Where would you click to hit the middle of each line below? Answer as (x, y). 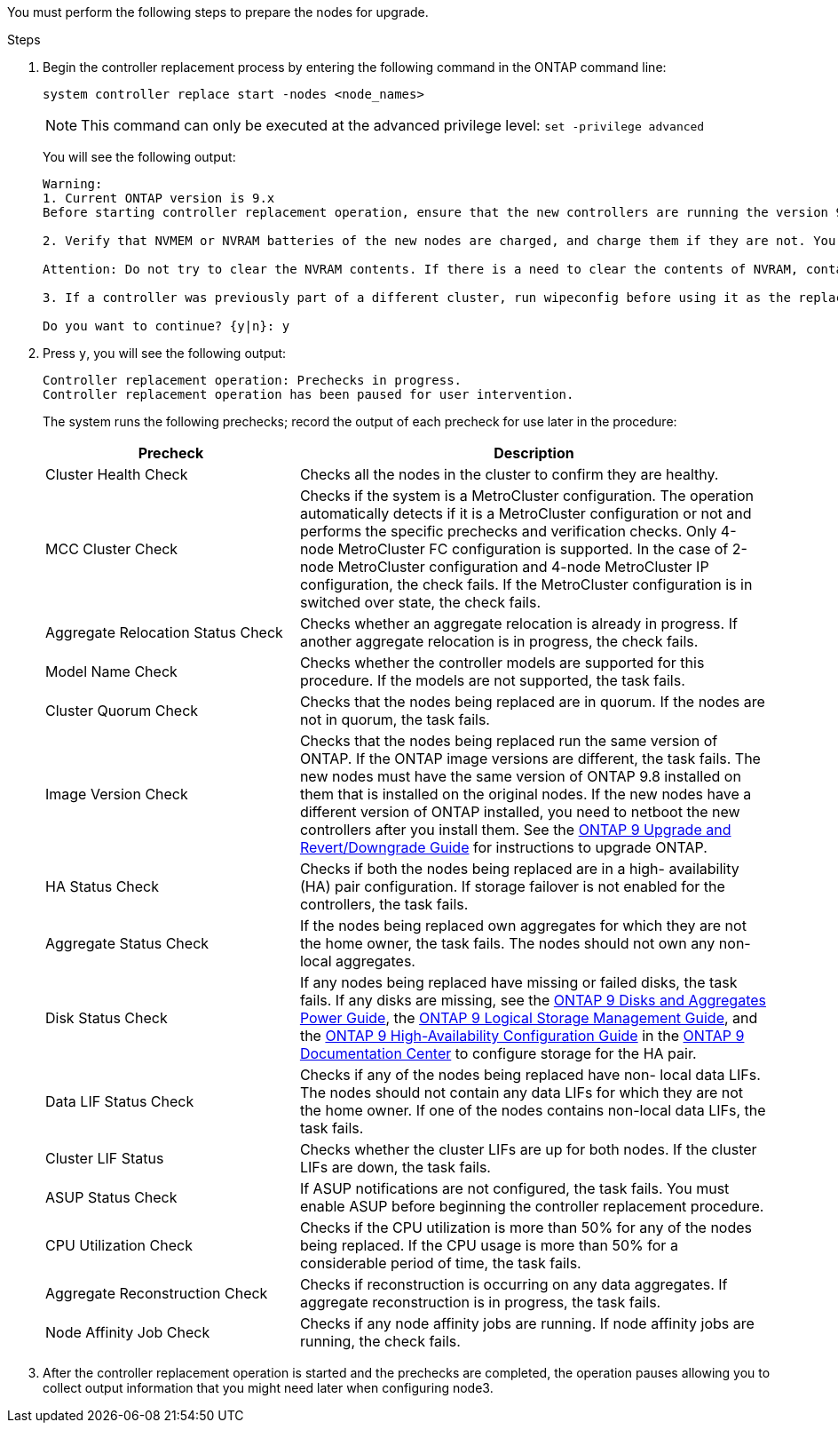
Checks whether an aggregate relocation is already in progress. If (518, 624)
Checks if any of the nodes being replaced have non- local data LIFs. (530, 1075)
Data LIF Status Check (120, 1101)
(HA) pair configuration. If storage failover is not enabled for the (512, 886)
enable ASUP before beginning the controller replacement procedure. (532, 1206)
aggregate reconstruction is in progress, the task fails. (480, 1302)
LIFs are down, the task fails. (395, 1167)
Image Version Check (117, 794)
